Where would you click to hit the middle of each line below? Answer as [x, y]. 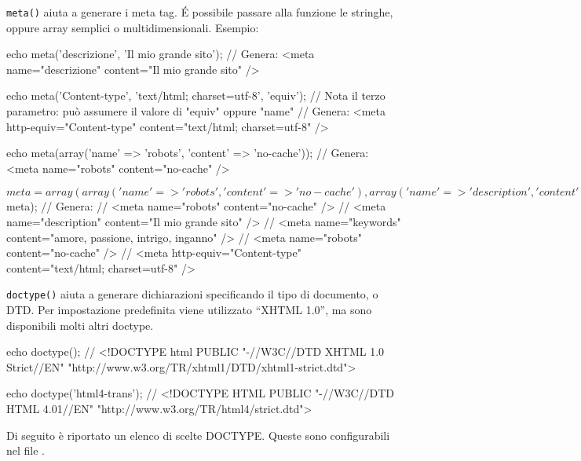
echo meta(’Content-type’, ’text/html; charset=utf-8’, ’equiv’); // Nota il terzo [196, 95]
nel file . [26, 450]
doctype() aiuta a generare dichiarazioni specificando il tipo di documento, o [192, 294]
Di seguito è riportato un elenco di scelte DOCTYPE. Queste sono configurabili [198, 435]
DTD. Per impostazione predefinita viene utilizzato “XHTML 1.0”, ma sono [189, 310]
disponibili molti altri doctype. [80, 325]
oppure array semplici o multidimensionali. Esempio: [133, 27]
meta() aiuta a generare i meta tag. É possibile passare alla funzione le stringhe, [200, 12]
